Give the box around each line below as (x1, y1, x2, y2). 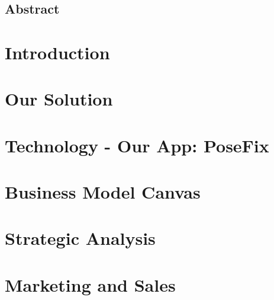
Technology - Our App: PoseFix (5, 133, 269, 157)
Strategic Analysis (5, 226, 156, 250)
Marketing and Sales (5, 272, 176, 296)
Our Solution (5, 87, 113, 111)
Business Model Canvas (5, 180, 201, 204)
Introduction (5, 40, 110, 64)
